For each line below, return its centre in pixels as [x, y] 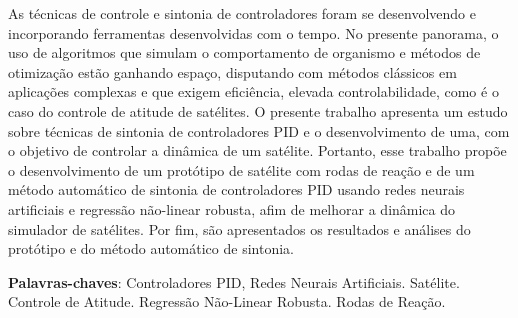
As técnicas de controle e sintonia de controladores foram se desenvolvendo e [242, 13]
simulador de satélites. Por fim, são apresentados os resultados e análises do [239, 228]
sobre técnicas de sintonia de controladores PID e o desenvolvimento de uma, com [259, 130]
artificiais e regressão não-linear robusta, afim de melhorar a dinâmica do [232, 208]
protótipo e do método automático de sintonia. [151, 248]
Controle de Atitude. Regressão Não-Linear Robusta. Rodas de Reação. [227, 301]
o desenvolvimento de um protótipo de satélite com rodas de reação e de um [241, 169]
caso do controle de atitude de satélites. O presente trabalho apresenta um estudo [258, 110]
